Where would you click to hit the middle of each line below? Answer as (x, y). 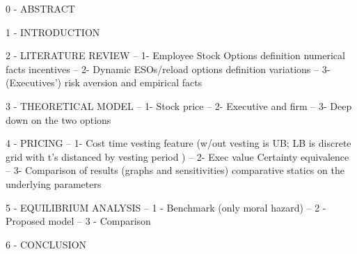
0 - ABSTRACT (40, 8)
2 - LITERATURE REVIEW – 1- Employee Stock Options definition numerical (175, 55)
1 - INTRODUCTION (53, 32)
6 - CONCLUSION (46, 244)
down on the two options (58, 119)
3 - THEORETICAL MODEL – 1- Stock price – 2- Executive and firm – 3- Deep (179, 105)
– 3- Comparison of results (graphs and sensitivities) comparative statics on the (175, 170)
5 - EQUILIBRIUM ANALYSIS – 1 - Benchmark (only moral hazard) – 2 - (166, 207)
